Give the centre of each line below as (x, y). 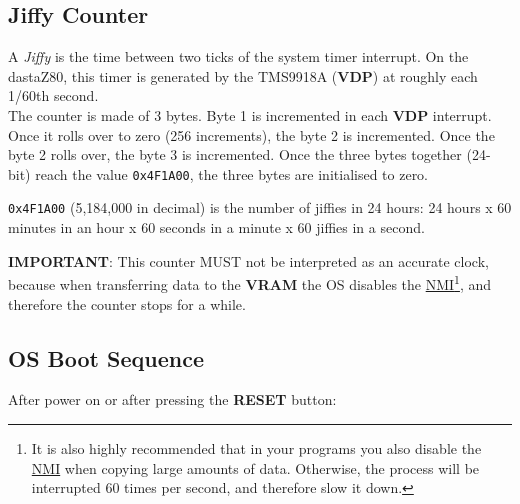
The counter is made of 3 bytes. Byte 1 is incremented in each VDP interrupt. (250, 114)
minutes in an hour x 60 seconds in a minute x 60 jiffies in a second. (216, 227)
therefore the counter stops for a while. (127, 303)
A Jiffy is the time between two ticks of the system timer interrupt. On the (238, 56)
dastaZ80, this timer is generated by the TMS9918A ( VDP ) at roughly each (243, 75)
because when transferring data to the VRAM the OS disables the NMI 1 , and (250, 282)
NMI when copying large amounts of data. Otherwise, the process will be (255, 467)
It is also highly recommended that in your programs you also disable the (256, 447)
